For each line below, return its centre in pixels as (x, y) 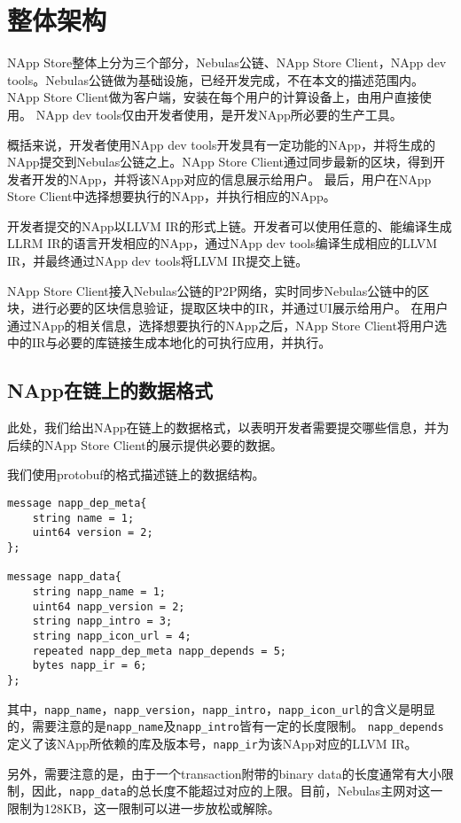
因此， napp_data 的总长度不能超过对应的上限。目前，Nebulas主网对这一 (237, 791)
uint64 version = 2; (93, 533)
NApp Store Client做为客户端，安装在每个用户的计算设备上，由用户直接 (213, 97)
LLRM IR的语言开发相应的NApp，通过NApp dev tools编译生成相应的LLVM (223, 243)
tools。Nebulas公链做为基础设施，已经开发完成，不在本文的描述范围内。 (215, 79)
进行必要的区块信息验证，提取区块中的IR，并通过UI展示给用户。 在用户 (240, 308)
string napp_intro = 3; (102, 621)
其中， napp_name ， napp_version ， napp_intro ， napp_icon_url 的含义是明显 (222, 708)
